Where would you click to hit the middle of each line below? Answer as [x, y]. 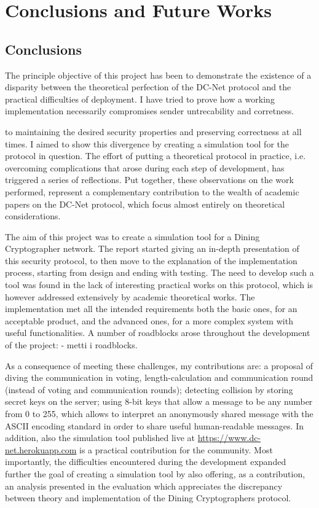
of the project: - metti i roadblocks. [71, 345]
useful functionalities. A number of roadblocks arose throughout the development [158, 333]
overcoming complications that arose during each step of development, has [145, 167]
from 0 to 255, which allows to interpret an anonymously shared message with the [159, 414]
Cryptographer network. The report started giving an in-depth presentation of [152, 248]
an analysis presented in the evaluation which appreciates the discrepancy [144, 486]
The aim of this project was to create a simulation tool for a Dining [132, 236]
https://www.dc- [229, 438]
